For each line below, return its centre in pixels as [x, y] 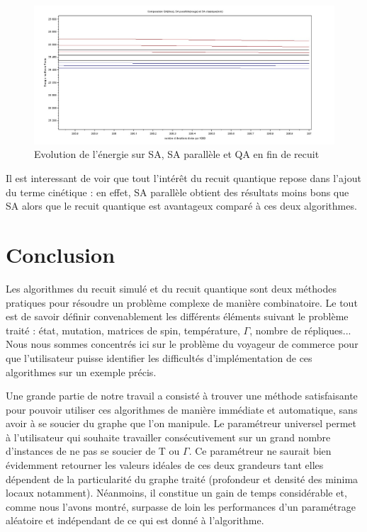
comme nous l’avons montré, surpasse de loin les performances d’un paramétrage [181, 506]
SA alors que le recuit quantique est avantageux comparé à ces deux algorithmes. [181, 206]
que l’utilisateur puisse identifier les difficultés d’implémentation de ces [159, 357]
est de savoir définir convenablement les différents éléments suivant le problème [177, 316]
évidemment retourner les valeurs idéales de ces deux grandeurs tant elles [165, 465]
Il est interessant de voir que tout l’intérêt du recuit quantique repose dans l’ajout [183, 178]
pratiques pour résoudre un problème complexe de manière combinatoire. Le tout [182, 302]
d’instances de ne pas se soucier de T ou [93, 451]
